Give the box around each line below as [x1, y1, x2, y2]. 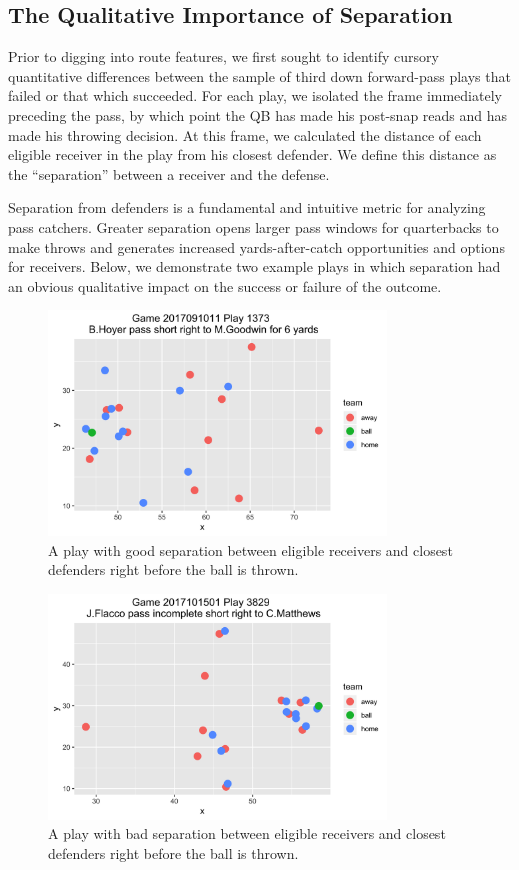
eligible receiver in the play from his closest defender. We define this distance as [8, 144, 497, 165]
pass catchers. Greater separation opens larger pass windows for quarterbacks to [8, 216, 499, 237]
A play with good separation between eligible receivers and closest [48, 539, 453, 560]
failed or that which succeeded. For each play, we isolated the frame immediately [8, 85, 502, 106]
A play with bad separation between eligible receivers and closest [48, 823, 446, 844]
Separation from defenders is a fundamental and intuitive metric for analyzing [8, 197, 486, 218]
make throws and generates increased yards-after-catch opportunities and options [8, 236, 505, 257]
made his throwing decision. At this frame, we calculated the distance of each [8, 124, 482, 145]
